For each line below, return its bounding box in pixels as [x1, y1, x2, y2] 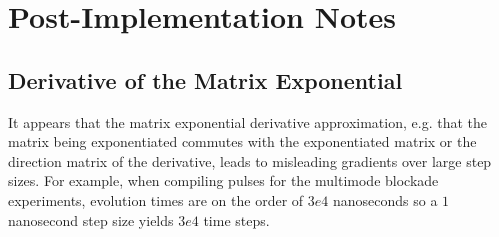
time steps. [203, 209, 270, 230]
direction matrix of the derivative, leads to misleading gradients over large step [8, 150, 492, 171]
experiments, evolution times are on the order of [8, 189, 304, 210]
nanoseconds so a [332, 189, 438, 210]
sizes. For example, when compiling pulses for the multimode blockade [8, 170, 439, 191]
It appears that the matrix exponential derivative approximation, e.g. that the [8, 111, 487, 132]
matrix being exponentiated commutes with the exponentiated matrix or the [8, 131, 477, 152]
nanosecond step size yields [8, 209, 174, 230]
